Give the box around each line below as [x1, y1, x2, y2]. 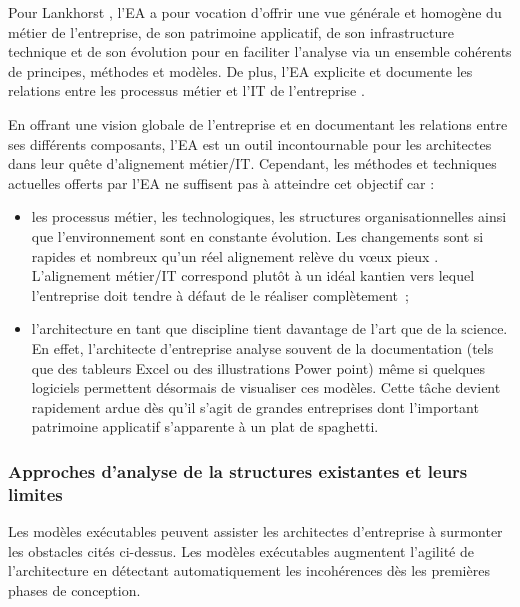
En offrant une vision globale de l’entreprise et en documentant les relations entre [8, 113, 508, 134]
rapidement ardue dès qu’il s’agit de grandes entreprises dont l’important [31, 396, 479, 417]
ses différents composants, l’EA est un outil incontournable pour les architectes [8, 133, 492, 154]
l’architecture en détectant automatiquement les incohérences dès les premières [8, 560, 490, 581]
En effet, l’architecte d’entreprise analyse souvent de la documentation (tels [31, 337, 494, 358]
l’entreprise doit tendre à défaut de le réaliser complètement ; [31, 284, 409, 305]
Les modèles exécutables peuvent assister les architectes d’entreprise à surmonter [8, 521, 503, 542]
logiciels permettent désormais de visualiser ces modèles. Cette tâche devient [31, 377, 501, 398]
